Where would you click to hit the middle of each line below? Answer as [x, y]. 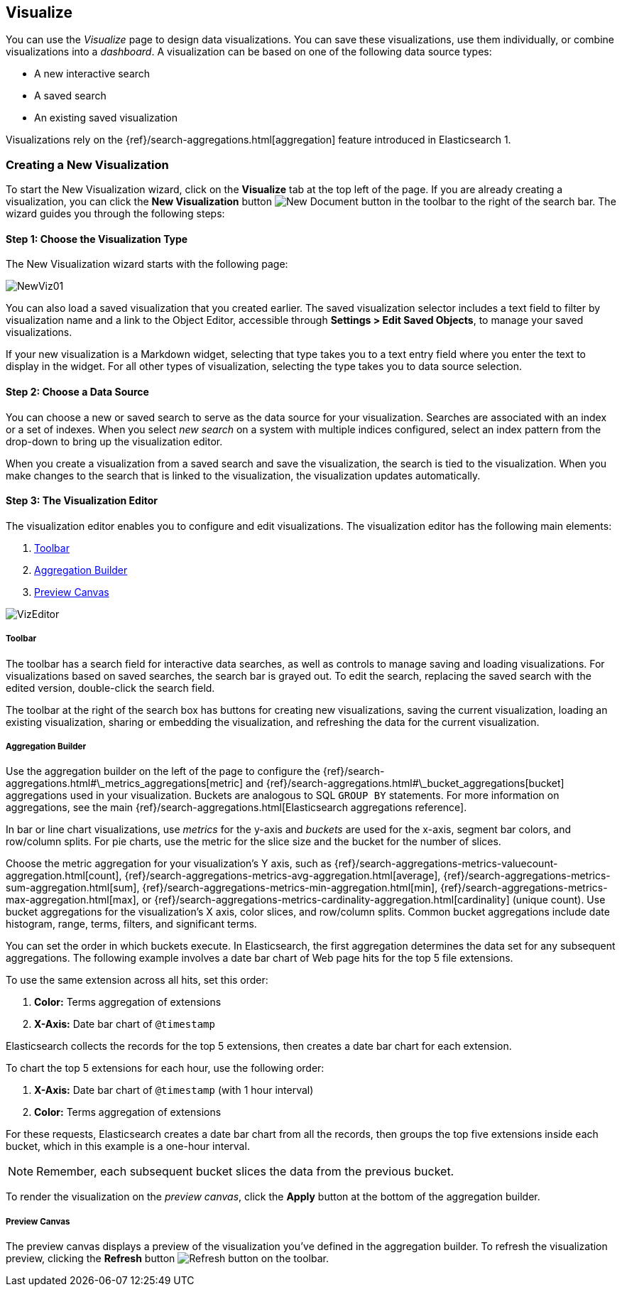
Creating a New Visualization [87, 164]
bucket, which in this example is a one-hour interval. [128, 1146]
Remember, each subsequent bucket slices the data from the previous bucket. [245, 1172]
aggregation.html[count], [64, 876]
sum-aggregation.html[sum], [73, 888]
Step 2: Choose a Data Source [77, 392]
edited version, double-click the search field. [110, 688]
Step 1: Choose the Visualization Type [97, 239]
